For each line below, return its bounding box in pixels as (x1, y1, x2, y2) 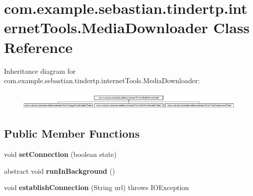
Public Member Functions (4, 126, 140, 141)
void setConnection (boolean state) (4, 148, 117, 159)
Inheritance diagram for (4, 65, 76, 76)
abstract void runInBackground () (4, 165, 115, 176)
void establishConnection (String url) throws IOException (4, 182, 189, 193)
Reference (4, 37, 73, 57)
